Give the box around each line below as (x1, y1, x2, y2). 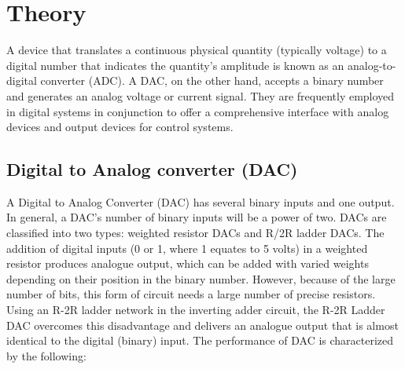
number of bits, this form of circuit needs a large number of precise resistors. (6, 286, 376, 302)
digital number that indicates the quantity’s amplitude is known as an (6, 57, 344, 73)
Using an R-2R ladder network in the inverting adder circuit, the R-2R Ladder (6, 301, 385, 318)
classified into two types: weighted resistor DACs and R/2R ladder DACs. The (6, 225, 385, 241)
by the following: (6, 347, 87, 364)
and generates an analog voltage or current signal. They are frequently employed (6, 87, 395, 104)
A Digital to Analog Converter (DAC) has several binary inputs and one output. (6, 193, 395, 210)
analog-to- (347, 57, 396, 73)
